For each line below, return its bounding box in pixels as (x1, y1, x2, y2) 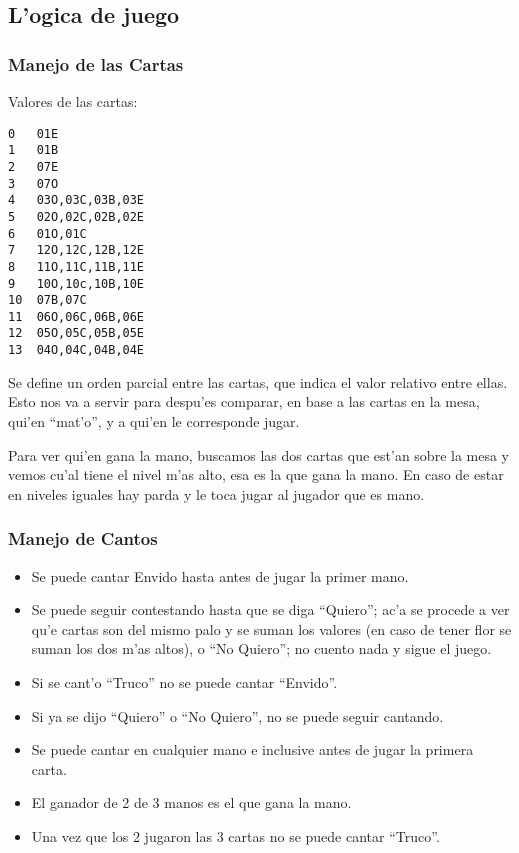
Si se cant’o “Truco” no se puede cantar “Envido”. (31, 671, 338, 692)
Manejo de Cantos (8, 526, 158, 551)
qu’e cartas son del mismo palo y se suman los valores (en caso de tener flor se (31, 618, 512, 639)
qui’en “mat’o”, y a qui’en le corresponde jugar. (8, 410, 300, 431)
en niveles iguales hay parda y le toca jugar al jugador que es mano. (8, 483, 425, 504)
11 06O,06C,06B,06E (8, 309, 145, 324)
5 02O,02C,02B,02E (8, 209, 145, 224)
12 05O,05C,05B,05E (8, 326, 145, 341)
